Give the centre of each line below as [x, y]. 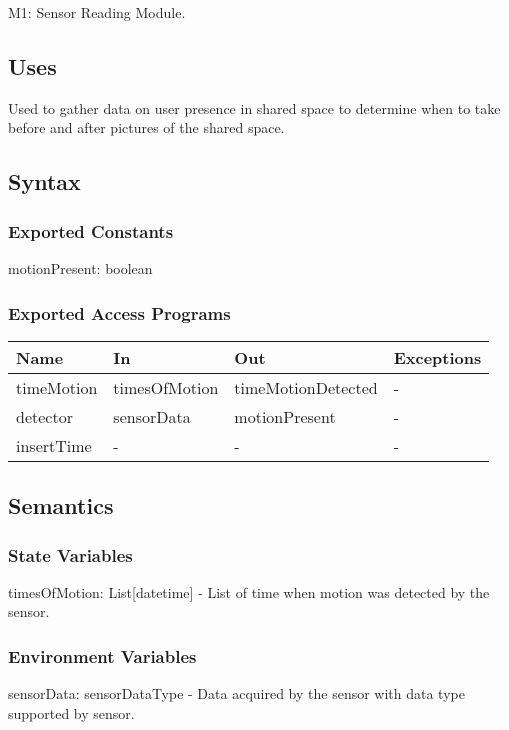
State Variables [70, 554]
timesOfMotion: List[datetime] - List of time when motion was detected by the [249, 591]
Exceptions [437, 357]
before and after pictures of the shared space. [146, 127]
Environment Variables [102, 655]
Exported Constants [91, 230]
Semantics [61, 505]
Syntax [44, 181]
